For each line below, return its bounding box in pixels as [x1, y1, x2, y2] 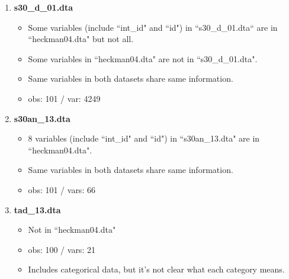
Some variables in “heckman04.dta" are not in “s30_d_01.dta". [28, 52, 258, 65]
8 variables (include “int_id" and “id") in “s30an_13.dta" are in [28, 132, 260, 145]
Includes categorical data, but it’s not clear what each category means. [28, 263, 285, 275]
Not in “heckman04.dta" [28, 223, 116, 236]
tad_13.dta [14, 203, 61, 216]
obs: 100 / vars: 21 [28, 243, 95, 255]
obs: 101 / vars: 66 [28, 183, 95, 195]
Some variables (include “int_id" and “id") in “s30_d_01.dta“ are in [28, 21, 278, 33]
